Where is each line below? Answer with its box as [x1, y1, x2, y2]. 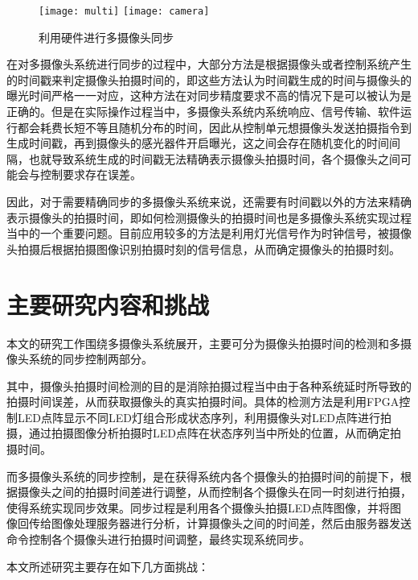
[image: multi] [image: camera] [39, 6, 210, 17]
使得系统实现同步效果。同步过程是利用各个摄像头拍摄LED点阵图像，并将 [6, 499, 390, 516]
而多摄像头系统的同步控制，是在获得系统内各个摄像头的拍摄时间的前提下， [6, 467, 400, 484]
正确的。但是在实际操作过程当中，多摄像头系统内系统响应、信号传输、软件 [6, 103, 400, 120]
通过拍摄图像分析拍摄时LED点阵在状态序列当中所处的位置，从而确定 [28, 425, 390, 441]
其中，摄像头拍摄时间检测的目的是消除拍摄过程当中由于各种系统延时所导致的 [6, 377, 412, 394]
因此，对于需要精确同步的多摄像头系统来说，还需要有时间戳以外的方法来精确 [6, 193, 412, 209]
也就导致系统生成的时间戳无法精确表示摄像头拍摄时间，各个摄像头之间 [28, 150, 400, 167]
